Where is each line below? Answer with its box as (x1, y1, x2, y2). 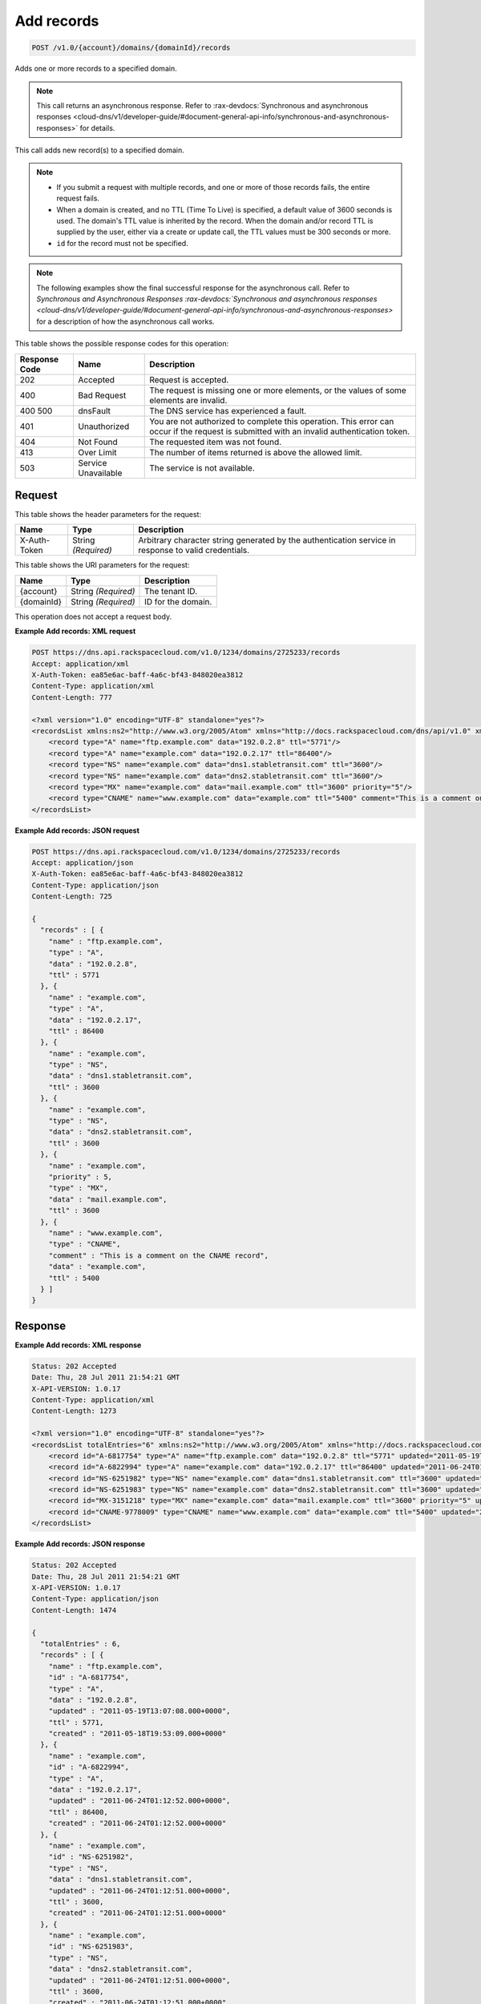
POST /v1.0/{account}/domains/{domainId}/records (31, 43, 231, 52)
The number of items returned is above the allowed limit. (149, 446, 362, 458)
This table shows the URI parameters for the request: (14, 560, 190, 570)
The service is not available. (149, 462, 256, 473)
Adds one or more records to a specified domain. (14, 64, 177, 74)
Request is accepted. (149, 374, 229, 385)
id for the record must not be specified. (56, 238, 188, 248)
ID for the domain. (144, 596, 212, 607)
